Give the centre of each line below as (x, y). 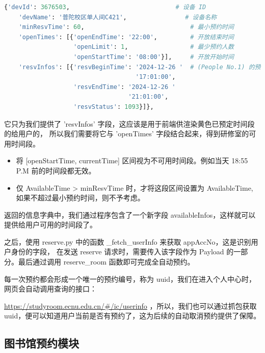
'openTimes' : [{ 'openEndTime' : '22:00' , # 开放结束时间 (126, 37)
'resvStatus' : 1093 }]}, (114, 107)
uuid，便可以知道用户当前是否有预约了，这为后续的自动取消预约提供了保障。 (132, 316)
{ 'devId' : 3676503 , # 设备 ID (105, 7)
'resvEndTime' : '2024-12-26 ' (125, 87)
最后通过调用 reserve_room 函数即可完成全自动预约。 (106, 262)
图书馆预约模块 (42, 343)
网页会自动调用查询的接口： (50, 289)
